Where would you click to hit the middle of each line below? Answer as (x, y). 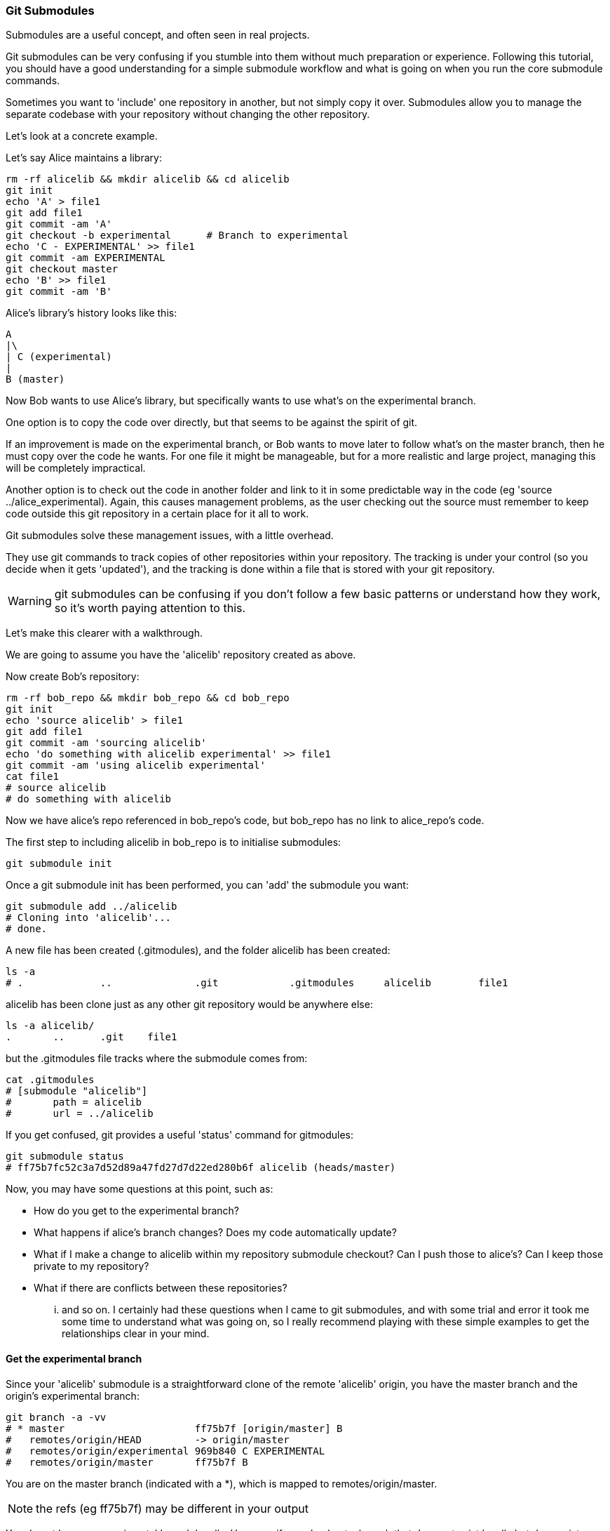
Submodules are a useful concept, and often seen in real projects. (158, 35)
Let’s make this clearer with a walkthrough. (104, 633)
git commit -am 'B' (59, 292)
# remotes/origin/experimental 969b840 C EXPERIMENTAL (165, 1451)
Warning (30, 601)
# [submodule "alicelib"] (77, 1091)
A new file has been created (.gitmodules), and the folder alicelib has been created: (198, 950)
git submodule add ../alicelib (91, 907)
